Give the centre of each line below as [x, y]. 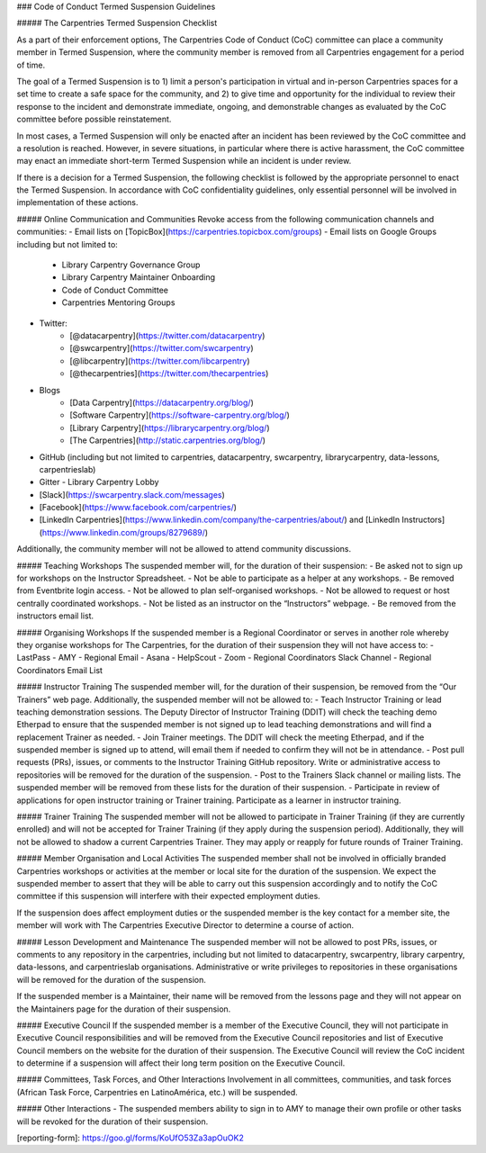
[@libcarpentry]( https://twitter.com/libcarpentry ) [160, 361]
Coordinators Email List [60, 670]
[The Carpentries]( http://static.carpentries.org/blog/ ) [167, 440]
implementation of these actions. [77, 203]
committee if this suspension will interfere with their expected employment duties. [169, 896]
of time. [31, 65]
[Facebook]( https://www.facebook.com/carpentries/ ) [138, 508]
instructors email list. [55, 616]
